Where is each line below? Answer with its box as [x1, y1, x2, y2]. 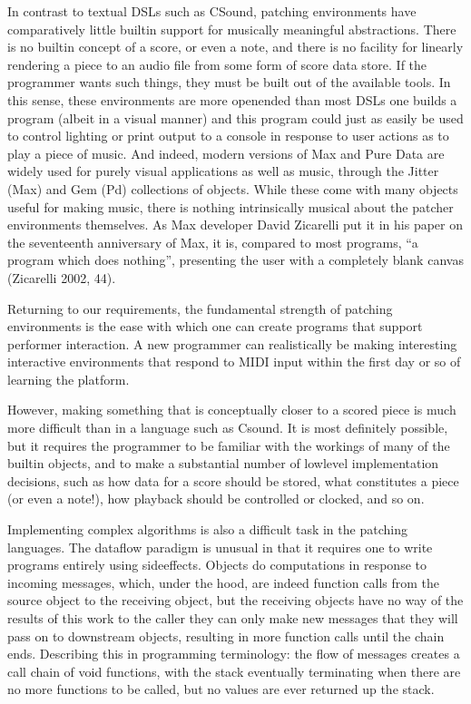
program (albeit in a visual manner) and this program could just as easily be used [7, 108, 464, 127]
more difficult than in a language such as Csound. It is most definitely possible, [7, 418, 448, 437]
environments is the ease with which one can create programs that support [7, 317, 423, 336]
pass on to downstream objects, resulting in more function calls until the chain [7, 626, 445, 645]
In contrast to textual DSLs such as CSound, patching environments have [7, 2, 417, 20]
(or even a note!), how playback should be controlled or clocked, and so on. [7, 489, 425, 508]
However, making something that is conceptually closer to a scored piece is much [7, 400, 456, 419]
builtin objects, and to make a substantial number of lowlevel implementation [7, 454, 439, 473]
